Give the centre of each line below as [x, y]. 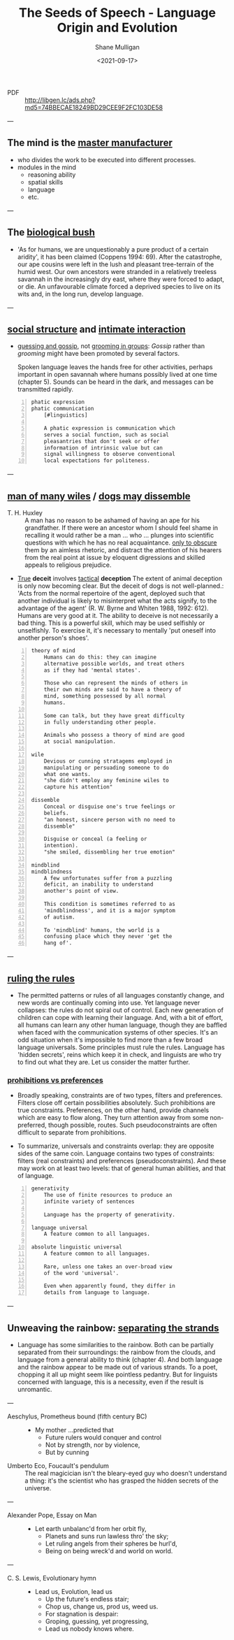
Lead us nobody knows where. [89, 1628]
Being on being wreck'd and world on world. [109, 1551]
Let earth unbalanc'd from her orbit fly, [90, 1528]
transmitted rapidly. [45, 389]
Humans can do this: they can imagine [100, 657]
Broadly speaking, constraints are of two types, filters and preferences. [120, 1095]
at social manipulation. [80, 742]
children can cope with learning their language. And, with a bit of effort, [120, 1017]
